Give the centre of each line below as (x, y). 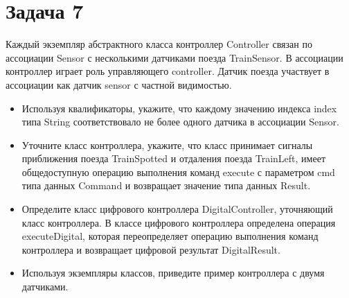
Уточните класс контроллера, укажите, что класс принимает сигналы (167, 144)
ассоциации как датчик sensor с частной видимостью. (119, 84)
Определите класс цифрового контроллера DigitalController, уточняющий (177, 209)
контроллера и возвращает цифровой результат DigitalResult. (151, 249)
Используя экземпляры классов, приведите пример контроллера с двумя (173, 273)
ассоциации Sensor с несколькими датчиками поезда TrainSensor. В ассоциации (174, 57)
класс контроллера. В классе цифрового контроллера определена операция (179, 222)
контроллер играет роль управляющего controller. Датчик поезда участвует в (168, 71)
